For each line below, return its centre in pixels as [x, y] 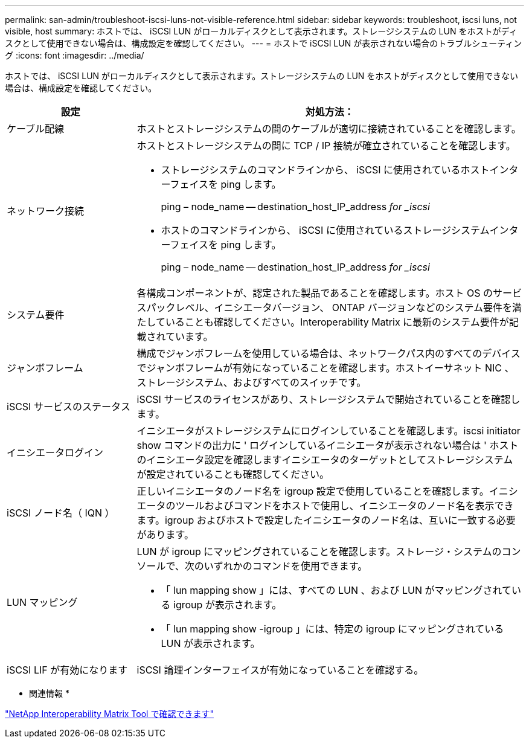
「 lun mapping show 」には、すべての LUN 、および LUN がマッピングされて [336, 590]
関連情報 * [49, 693]
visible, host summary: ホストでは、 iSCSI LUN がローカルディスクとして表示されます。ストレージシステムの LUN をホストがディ [261, 31]
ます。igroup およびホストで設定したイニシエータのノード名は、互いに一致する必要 [326, 520]
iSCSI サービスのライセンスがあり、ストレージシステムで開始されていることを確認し [329, 399]
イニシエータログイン [55, 452]
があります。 [165, 535]
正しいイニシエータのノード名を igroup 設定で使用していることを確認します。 [313, 491]
